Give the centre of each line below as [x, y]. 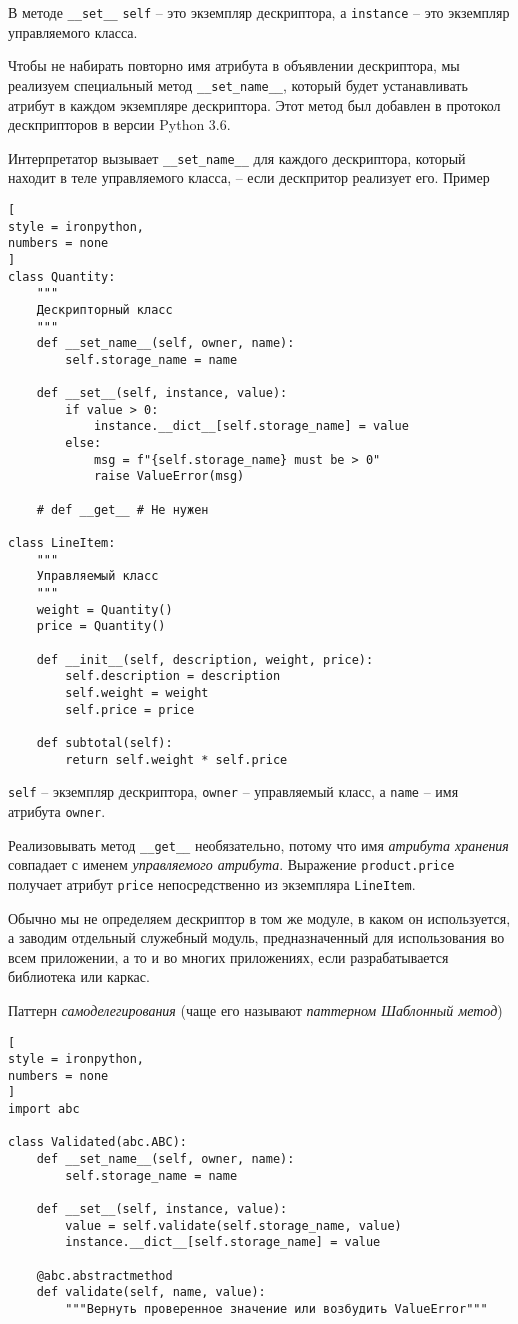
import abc [44, 1109]
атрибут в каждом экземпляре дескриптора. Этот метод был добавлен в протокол [254, 104]
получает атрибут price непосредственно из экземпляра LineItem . [212, 883]
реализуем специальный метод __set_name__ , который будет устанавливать [238, 84]
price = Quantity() [101, 626]
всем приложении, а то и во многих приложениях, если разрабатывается [228, 956]
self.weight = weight [137, 692]
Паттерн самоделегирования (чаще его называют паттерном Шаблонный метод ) [255, 1009]
